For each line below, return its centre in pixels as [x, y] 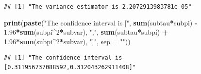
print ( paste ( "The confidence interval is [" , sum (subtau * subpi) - [101, 22]
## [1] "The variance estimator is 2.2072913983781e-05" [98, 7]
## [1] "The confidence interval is [63, 58]
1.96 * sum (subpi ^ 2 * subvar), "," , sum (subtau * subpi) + [86, 32]
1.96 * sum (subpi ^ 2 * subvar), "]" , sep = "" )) [67, 41]
